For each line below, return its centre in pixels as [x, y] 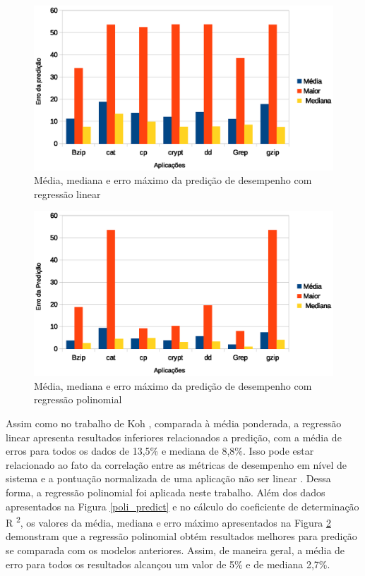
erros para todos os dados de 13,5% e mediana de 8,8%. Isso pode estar [160, 451]
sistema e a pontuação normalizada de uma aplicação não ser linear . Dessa [168, 478]
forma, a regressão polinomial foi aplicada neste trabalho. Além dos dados [166, 492]
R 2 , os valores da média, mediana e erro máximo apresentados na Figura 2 [168, 521]
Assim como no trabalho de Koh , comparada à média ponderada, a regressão [174, 423]
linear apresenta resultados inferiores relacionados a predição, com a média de [174, 437]
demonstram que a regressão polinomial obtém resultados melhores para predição [181, 536]
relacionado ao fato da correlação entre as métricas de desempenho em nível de [176, 464]
